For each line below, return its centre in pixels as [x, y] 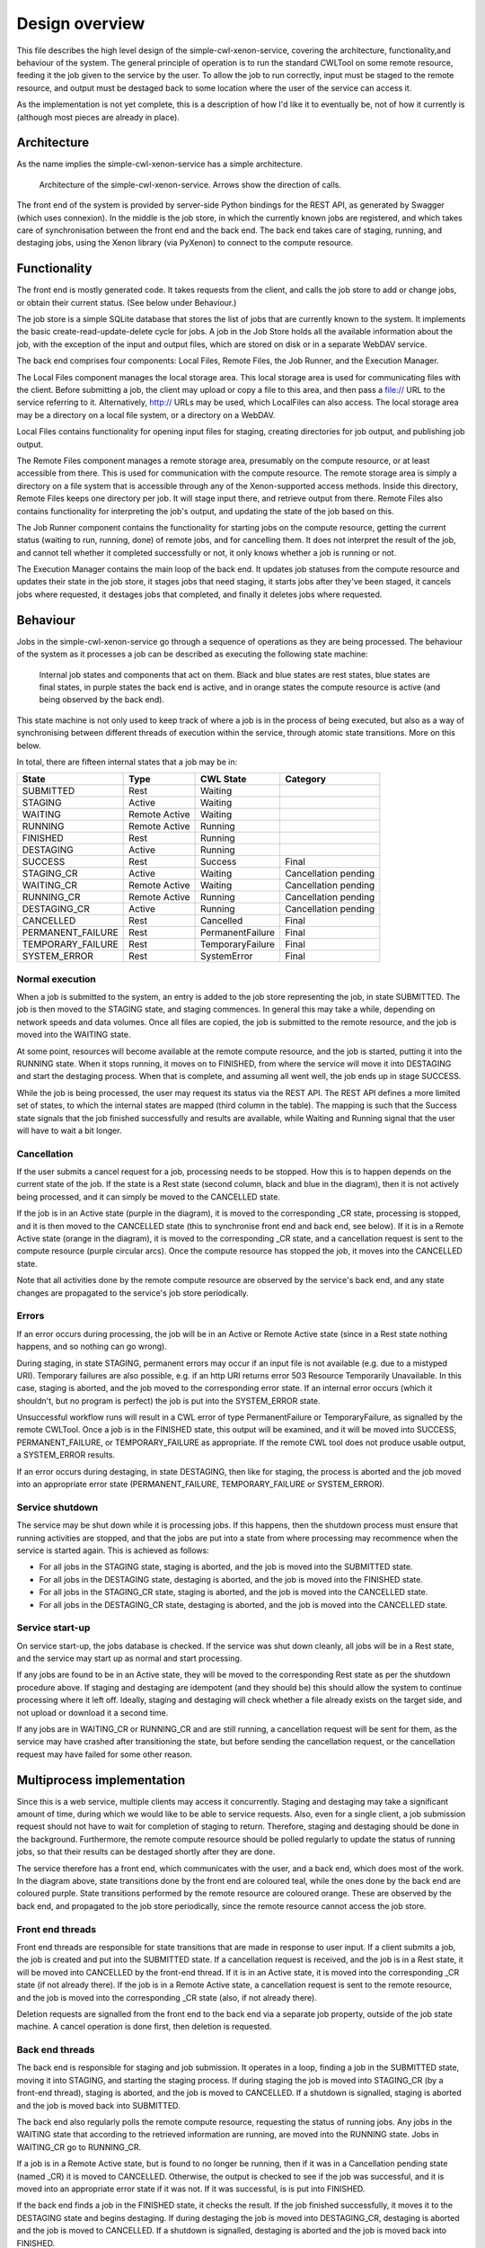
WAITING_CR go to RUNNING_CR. [79, 2147]
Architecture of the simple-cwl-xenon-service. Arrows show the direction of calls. [190, 184]
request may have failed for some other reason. [105, 1754]
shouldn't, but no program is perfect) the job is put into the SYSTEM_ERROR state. [168, 1401]
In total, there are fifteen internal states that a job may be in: [127, 762]
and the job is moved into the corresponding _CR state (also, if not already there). [167, 1997]
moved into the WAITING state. [74, 1035]
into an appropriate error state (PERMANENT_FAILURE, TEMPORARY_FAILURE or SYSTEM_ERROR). [201, 1485]
